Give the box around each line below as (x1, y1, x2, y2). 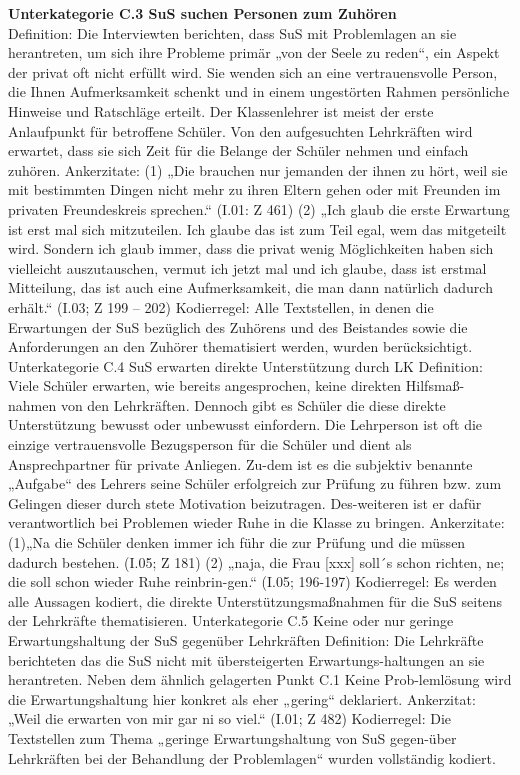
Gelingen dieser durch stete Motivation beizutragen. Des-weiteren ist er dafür (8, 492, 482, 513)
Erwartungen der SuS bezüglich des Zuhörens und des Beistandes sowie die (8, 316, 468, 337)
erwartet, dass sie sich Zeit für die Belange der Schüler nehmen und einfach (8, 140, 469, 161)
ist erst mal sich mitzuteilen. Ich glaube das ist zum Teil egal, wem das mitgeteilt (8, 218, 507, 239)
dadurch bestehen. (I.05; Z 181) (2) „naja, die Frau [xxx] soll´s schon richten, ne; (8, 551, 505, 572)
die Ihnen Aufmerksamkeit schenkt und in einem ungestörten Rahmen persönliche (8, 81, 510, 102)
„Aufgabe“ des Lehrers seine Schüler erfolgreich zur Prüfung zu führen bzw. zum (8, 473, 502, 494)
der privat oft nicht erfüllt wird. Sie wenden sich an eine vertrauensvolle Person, (8, 61, 498, 82)
